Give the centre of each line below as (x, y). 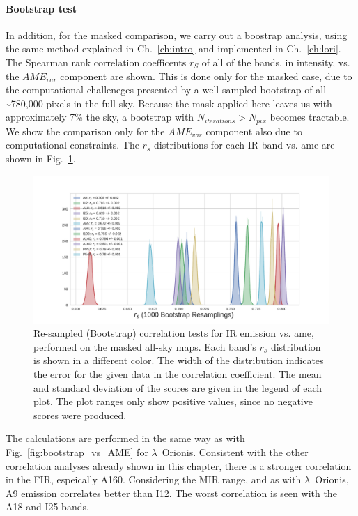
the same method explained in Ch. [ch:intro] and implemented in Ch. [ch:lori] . (173, 48)
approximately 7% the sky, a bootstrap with (100, 117)
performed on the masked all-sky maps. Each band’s (145, 346)
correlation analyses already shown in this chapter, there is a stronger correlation (179, 465)
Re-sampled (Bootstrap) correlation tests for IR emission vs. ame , (174, 333)
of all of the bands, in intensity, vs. (276, 62)
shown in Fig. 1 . (41, 158)
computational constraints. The (72, 145)
